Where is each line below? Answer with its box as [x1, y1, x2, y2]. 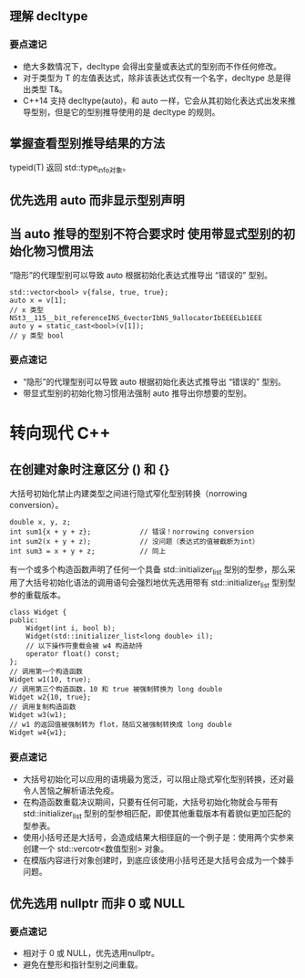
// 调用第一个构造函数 [9, 667, 84, 677]
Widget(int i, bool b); [25, 624, 117, 633]
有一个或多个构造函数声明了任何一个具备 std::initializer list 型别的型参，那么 [9, 564, 289, 577]
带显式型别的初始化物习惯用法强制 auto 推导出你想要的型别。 [22, 387, 252, 399]
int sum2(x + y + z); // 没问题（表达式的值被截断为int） [9, 536, 259, 546]
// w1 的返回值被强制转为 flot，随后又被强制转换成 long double [9, 720, 232, 730]
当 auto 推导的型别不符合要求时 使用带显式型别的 [9, 226, 284, 242]
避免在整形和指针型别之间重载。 [22, 959, 143, 970]
